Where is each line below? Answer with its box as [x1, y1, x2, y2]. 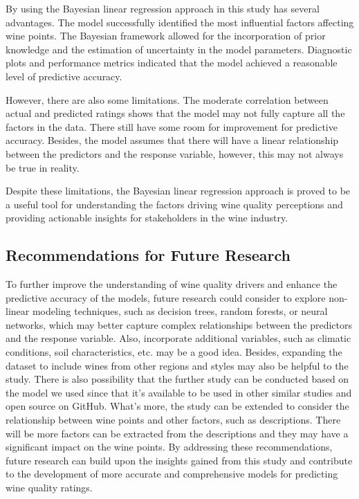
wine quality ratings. [6, 480, 93, 495]
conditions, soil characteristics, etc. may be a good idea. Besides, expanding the [6, 345, 342, 359]
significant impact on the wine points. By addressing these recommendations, [6, 439, 333, 454]
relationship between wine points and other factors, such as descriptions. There [6, 412, 341, 427]
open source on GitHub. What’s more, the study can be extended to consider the [6, 399, 349, 413]
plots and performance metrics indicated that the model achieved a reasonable [6, 55, 338, 70]
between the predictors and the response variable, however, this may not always [6, 146, 344, 161]
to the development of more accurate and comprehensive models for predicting [6, 466, 338, 481]
